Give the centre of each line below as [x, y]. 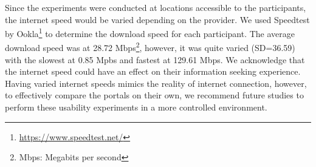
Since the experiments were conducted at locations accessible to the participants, [156, 7]
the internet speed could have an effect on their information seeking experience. [153, 71]
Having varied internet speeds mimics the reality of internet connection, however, [156, 83]
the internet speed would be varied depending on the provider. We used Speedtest [157, 19]
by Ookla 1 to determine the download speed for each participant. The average [150, 32]
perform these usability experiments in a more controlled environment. [136, 107]
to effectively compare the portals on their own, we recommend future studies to [154, 95]
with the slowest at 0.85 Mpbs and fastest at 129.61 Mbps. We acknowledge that [155, 59]
